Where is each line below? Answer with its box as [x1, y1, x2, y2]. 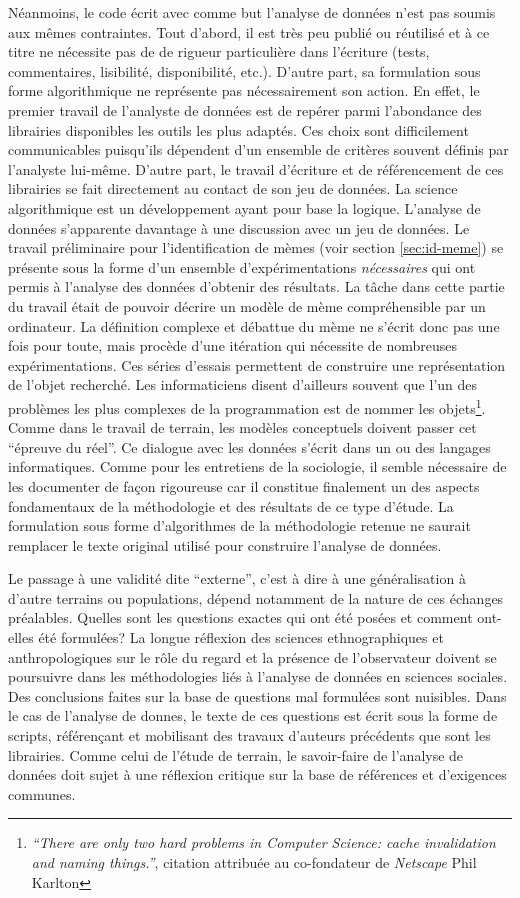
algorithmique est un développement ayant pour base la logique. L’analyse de [8, 197, 481, 218]
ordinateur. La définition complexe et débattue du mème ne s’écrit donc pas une [8, 315, 500, 336]
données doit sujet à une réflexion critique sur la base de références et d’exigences [8, 764, 507, 785]
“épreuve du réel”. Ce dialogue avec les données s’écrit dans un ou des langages [8, 436, 491, 457]
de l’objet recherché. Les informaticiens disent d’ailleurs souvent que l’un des [8, 374, 478, 395]
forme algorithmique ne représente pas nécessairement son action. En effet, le [8, 80, 480, 101]
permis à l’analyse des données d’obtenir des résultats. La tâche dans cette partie [8, 276, 505, 297]
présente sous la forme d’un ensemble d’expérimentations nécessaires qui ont [8, 256, 476, 277]
